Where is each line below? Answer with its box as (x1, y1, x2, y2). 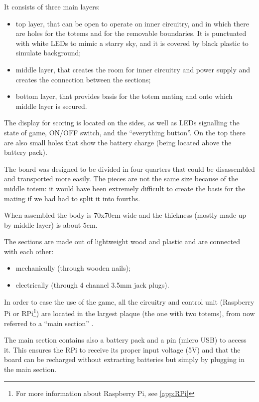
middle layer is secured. (15, 100, 87, 111)
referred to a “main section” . (4, 318, 94, 328)
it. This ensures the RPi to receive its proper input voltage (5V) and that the (4, 344, 241, 355)
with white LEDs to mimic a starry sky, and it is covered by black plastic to (15, 37, 249, 48)
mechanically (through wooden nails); (15, 263, 130, 273)
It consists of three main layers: (4, 1, 100, 11)
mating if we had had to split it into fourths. (4, 193, 140, 203)
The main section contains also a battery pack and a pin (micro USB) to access (4, 335, 247, 345)
